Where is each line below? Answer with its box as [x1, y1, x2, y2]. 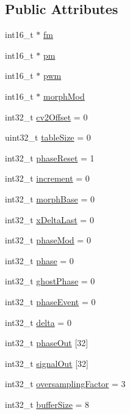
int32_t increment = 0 [5, 172, 90, 185]
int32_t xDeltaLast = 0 [5, 213, 94, 226]
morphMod [43, 89, 85, 102]
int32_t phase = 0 [5, 254, 74, 267]
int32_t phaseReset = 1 [5, 151, 95, 164]
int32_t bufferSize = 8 [5, 397, 90, 410]
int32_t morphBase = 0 [5, 192, 95, 205]
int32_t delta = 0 [5, 316, 71, 328]
